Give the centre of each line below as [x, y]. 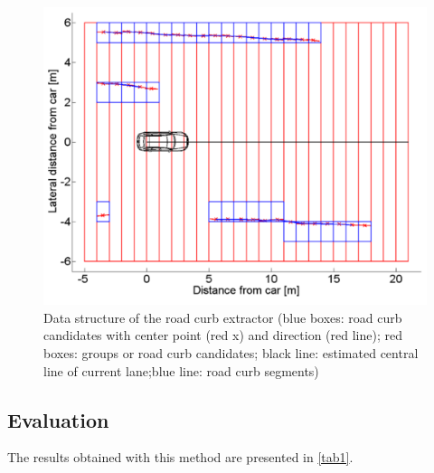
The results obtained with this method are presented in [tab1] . [180, 457]
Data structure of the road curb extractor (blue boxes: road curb [223, 317]
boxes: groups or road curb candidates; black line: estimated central [231, 352]
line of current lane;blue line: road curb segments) [181, 370]
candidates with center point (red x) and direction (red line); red [223, 335]
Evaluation [58, 419]
